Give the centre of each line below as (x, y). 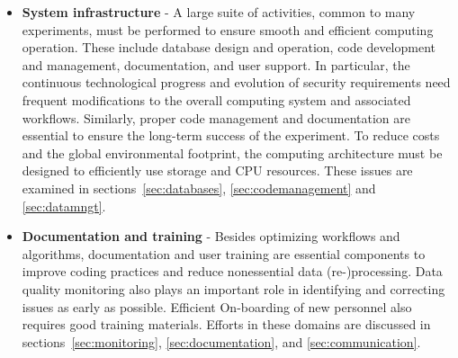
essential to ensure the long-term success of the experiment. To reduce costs (231, 135)
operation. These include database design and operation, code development (229, 47)
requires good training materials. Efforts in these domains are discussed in (226, 324)
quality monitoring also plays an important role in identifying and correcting (233, 288)
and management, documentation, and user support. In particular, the (216, 64)
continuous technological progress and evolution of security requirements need (236, 82)
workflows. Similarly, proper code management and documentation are (216, 117)
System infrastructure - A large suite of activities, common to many (219, 12)
